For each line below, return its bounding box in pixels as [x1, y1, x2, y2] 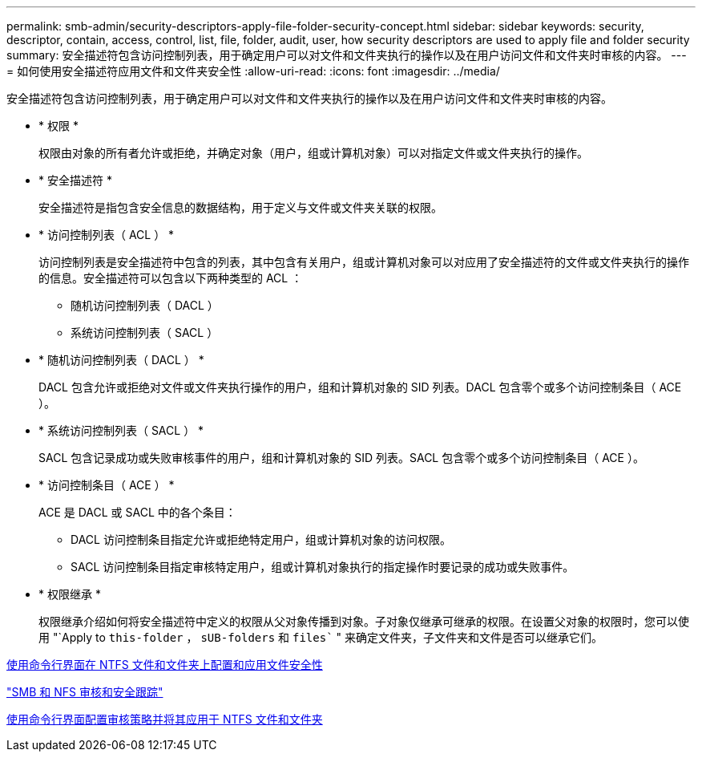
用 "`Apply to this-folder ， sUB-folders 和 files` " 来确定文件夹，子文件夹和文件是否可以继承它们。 [38, 630, 603, 644]
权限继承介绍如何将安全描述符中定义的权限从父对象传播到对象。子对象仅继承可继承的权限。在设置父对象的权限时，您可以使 [38, 614, 689, 628]
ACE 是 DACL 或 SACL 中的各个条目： [38, 505, 236, 519]
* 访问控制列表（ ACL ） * [38, 228, 175, 241]
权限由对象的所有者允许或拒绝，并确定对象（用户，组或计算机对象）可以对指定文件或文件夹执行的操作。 [38, 146, 588, 160]
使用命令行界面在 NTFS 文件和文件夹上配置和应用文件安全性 [6, 658, 323, 671]
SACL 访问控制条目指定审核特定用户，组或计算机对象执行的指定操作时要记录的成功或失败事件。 [71, 560, 575, 574]
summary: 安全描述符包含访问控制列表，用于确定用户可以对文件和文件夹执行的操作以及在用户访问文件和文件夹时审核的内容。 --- [6, 48, 687, 62]
